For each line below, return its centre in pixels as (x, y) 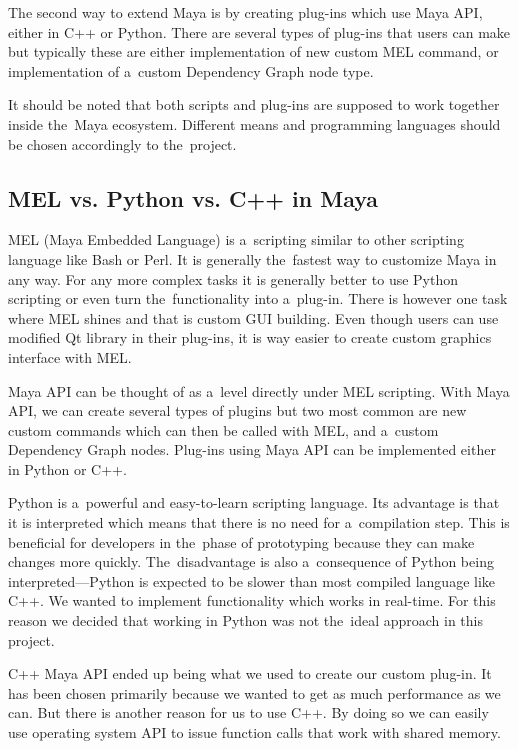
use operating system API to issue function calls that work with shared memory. (254, 732)
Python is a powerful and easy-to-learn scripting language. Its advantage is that (254, 502)
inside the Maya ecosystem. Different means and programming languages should (254, 123)
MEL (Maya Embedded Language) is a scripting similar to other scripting (236, 239)
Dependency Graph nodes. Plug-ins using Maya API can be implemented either (252, 449)
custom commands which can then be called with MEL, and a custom (223, 429)
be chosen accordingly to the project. (122, 143)
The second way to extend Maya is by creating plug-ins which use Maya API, (245, 12)
